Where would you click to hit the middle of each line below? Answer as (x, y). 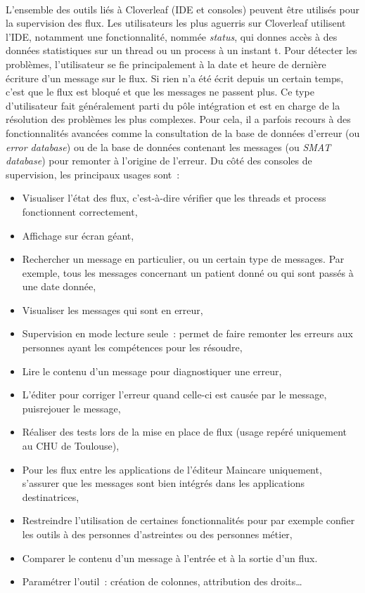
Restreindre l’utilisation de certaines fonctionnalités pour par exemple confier (188, 520)
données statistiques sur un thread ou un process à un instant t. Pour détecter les (181, 50)
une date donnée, (59, 286)
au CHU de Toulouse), (71, 446)
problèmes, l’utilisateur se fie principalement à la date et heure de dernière (166, 64)
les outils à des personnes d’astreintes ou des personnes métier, (157, 534)
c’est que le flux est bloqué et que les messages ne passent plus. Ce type (160, 92)
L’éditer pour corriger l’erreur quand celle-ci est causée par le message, (174, 395)
